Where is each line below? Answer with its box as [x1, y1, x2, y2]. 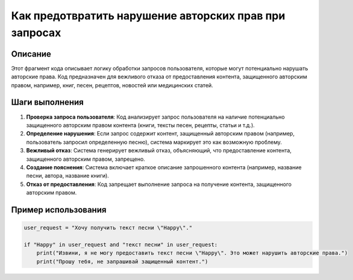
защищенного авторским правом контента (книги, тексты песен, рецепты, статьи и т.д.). [26, 121, 255, 129]
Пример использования [11, 205, 107, 215]
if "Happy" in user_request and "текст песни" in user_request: [23, 241, 218, 248]
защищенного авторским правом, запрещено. [26, 155, 146, 163]
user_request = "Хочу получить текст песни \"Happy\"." [23, 225, 193, 231]
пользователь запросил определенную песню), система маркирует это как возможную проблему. [26, 138, 283, 146]
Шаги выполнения [11, 97, 84, 108]
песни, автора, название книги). [26, 172, 110, 179]
